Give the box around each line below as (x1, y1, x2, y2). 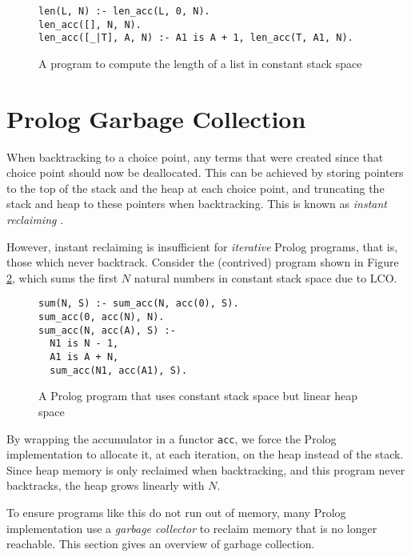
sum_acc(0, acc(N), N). (38, 311, 165, 323)
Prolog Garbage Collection (6, 102, 306, 134)
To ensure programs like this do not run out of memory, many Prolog (6, 504, 346, 520)
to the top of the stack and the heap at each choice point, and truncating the (6, 179, 385, 196)
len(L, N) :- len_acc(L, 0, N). (38, 6, 210, 17)
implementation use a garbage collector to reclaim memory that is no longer (6, 519, 377, 536)
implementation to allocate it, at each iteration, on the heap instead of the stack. (6, 446, 404, 463)
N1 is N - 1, (50, 338, 119, 350)
